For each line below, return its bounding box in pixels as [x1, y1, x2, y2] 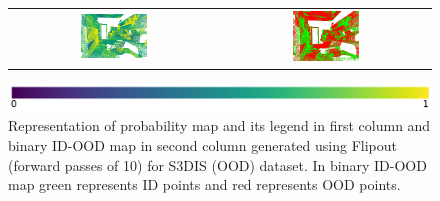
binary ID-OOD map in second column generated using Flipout [8, 135, 397, 155]
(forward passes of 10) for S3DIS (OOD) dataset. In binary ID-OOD [8, 154, 427, 175]
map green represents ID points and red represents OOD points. [8, 174, 401, 195]
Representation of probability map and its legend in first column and [8, 115, 431, 136]
